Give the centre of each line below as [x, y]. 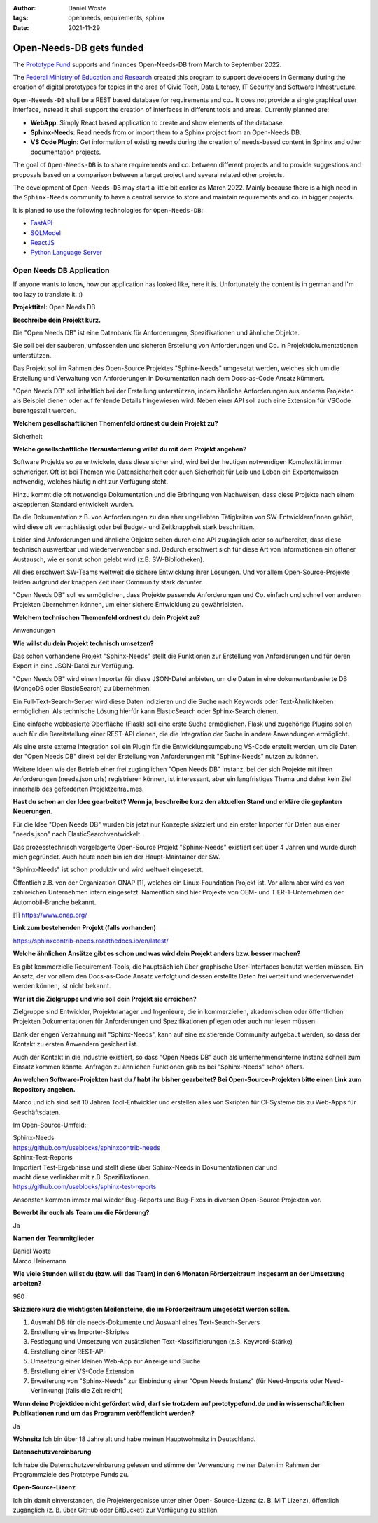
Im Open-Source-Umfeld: [50, 1125]
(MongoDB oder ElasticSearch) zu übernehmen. [82, 689]
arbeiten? [27, 1284]
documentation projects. [66, 152]
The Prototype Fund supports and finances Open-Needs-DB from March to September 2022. [147, 64]
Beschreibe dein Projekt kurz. [57, 320]
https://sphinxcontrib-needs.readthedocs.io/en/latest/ [91, 941]
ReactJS [43, 242]
